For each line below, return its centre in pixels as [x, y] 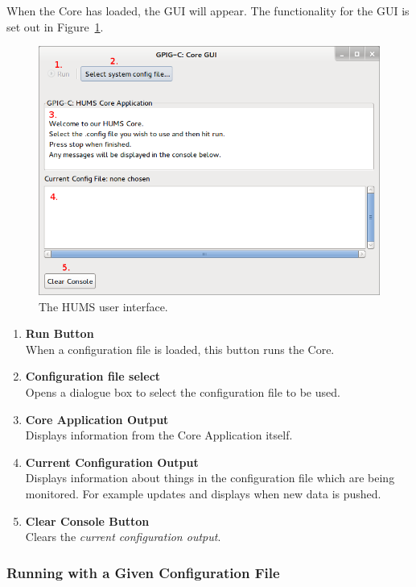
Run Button [60, 333]
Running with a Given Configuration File [143, 572]
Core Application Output [97, 419]
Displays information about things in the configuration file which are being [210, 478]
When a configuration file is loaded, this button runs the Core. [180, 349]
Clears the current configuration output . [123, 537]
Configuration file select [93, 376]
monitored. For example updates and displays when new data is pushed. [203, 493]
